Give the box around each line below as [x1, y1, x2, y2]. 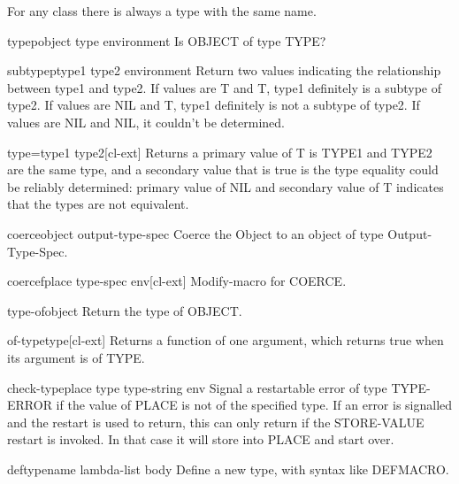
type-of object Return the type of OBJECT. [7, 301, 242, 319]
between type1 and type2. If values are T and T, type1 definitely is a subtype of [7, 78, 442, 96]
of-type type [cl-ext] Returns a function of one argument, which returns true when [7, 331, 444, 350]
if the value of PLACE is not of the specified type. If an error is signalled [56, 396, 453, 414]
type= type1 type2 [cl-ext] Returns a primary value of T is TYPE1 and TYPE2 [7, 142, 432, 161]
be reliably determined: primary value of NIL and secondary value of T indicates [7, 177, 444, 196]
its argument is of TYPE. [7, 348, 145, 366]
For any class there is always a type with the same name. [7, 2, 317, 19]
